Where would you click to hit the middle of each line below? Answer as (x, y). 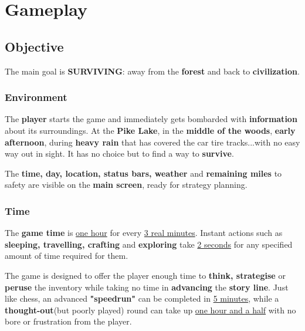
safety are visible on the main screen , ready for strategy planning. (126, 185)
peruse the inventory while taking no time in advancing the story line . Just (147, 287)
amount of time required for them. (67, 256)
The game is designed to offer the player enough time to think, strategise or (145, 275)
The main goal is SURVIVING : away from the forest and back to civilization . (152, 71)
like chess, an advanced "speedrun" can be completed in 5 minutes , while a (142, 298)
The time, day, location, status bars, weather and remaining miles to (143, 173)
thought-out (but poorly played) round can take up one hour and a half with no (150, 310)
